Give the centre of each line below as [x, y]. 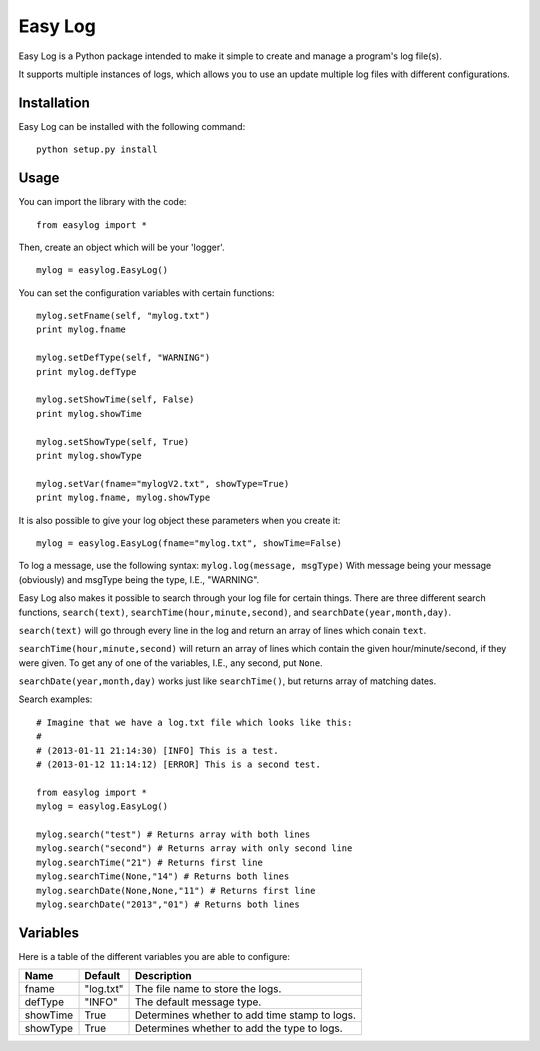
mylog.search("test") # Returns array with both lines [173, 834]
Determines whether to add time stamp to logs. [246, 1015]
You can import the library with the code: [102, 202]
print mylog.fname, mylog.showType [123, 498]
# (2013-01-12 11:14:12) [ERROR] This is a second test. [179, 764]
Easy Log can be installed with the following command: [132, 126]
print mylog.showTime [89, 413]
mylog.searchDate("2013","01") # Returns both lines [168, 904]
